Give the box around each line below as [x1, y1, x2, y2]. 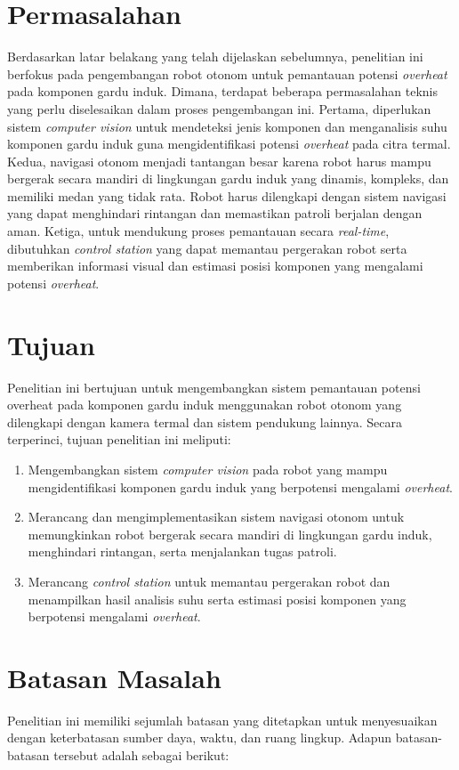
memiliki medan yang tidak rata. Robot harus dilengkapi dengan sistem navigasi [7, 186, 447, 205]
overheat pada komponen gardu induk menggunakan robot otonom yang [7, 395, 402, 414]
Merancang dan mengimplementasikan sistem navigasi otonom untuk [28, 507, 405, 526]
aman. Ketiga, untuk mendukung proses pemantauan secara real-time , [7, 222, 390, 240]
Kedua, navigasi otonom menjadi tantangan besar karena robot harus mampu [7, 151, 431, 170]
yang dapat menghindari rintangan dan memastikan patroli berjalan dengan [7, 204, 423, 223]
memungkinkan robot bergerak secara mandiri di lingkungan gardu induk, [28, 524, 432, 543]
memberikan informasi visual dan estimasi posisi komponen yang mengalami [7, 256, 423, 275]
